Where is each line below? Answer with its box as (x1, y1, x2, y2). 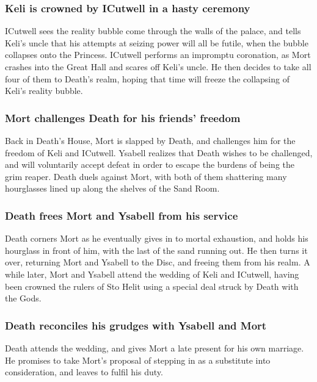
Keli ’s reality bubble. (5, 84, 83, 97)
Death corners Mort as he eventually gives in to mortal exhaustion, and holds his (5, 232, 308, 245)
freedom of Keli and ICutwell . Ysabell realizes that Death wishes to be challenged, (5, 146, 313, 159)
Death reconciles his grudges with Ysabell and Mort (5, 317, 267, 333)
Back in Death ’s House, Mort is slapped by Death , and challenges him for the (5, 134, 296, 146)
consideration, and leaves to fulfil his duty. (5, 366, 163, 378)
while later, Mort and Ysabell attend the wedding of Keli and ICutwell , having (5, 267, 299, 280)
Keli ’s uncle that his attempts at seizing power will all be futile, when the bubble (5, 36, 308, 49)
